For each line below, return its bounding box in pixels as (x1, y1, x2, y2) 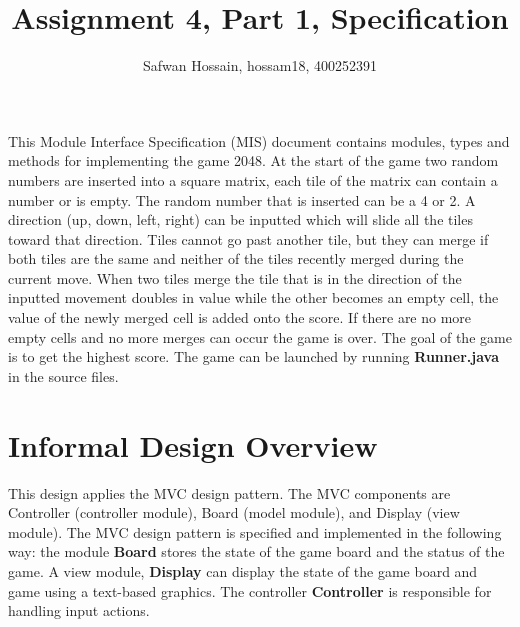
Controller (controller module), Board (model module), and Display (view (8, 502, 460, 523)
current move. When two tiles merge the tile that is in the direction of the (8, 267, 462, 288)
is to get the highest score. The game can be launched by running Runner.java (8, 346, 499, 367)
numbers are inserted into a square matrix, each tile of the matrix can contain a (8, 169, 498, 190)
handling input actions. (8, 600, 150, 621)
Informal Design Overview (8, 424, 378, 465)
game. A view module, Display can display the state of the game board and (8, 560, 478, 581)
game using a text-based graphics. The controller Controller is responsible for (8, 580, 492, 601)
